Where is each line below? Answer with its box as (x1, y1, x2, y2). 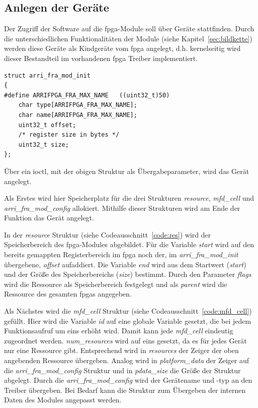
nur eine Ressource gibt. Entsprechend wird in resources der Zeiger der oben (4, 345, 239, 356)
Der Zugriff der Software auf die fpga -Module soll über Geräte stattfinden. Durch (4, 23, 254, 34)
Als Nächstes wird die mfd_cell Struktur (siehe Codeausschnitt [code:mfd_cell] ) (4, 306, 252, 316)
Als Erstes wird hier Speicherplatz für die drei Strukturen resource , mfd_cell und (4, 193, 254, 203)
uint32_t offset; (18, 121, 76, 129)
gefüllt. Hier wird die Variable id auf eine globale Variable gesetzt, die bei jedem (4, 315, 251, 326)
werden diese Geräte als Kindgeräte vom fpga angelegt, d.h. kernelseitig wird (4, 43, 241, 53)
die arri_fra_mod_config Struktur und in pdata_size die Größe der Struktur (4, 365, 241, 375)
